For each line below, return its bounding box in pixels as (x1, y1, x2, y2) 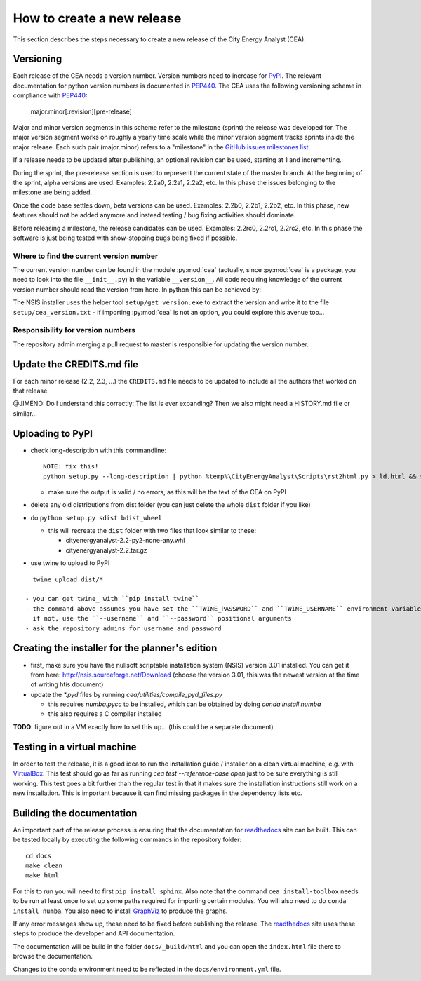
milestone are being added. (13, 188, 93, 196)
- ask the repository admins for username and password (25, 624, 222, 632)
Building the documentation (13, 807, 138, 819)
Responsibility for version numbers (13, 325, 136, 335)
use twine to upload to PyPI (30, 559, 110, 567)
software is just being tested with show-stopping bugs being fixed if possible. (13, 234, 238, 242)
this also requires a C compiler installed (48, 710, 162, 718)
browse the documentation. (13, 952, 93, 961)
